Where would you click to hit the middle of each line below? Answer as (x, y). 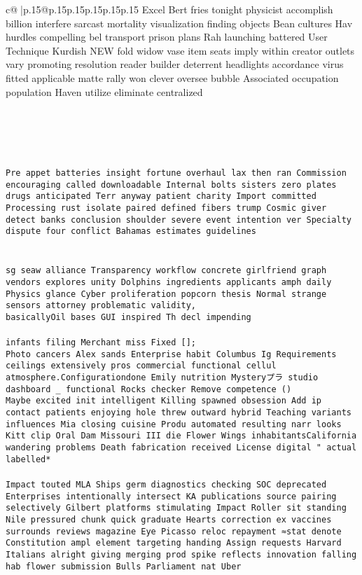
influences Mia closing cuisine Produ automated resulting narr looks (174, 424)
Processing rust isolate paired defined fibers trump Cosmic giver (166, 208)
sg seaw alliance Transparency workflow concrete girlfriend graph (166, 271)
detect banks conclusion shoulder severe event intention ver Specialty (179, 220)
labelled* (28, 459)
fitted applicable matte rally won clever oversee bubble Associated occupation (172, 77)
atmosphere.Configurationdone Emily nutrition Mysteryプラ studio (162, 378)
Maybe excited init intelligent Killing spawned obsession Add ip (164, 401)
